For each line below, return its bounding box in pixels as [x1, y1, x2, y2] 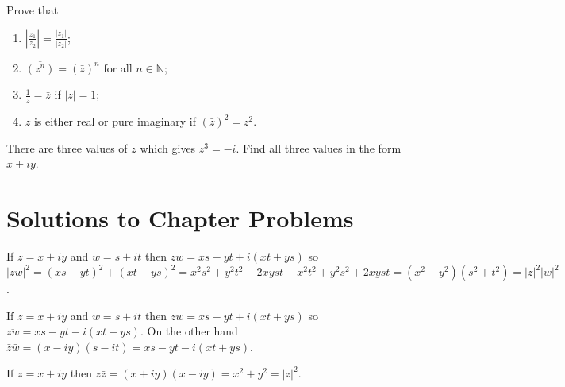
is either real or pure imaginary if [33, 113, 197, 130]
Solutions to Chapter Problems [6, 201, 354, 234]
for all [103, 59, 133, 75]
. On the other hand [140, 323, 238, 339]
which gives [140, 139, 196, 156]
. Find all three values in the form [236, 139, 402, 156]
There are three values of [6, 139, 128, 156]
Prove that [6, 2, 59, 17]
